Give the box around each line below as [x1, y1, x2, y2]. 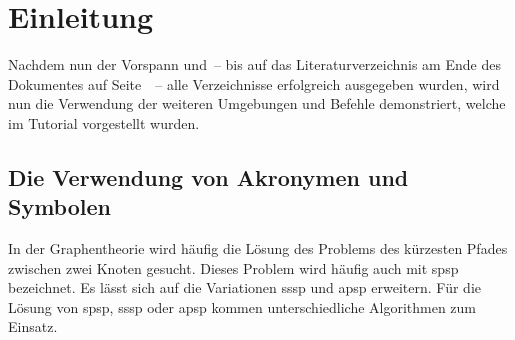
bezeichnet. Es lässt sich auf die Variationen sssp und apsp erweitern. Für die [8, 277, 482, 298]
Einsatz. [8, 316, 58, 337]
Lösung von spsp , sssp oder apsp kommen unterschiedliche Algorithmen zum [8, 296, 477, 317]
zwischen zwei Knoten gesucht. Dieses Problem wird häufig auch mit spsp [8, 257, 459, 278]
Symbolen [8, 191, 111, 222]
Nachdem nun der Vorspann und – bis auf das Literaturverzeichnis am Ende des [8, 54, 501, 75]
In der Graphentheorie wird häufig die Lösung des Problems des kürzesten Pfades [8, 238, 508, 259]
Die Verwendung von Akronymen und [8, 161, 409, 192]
